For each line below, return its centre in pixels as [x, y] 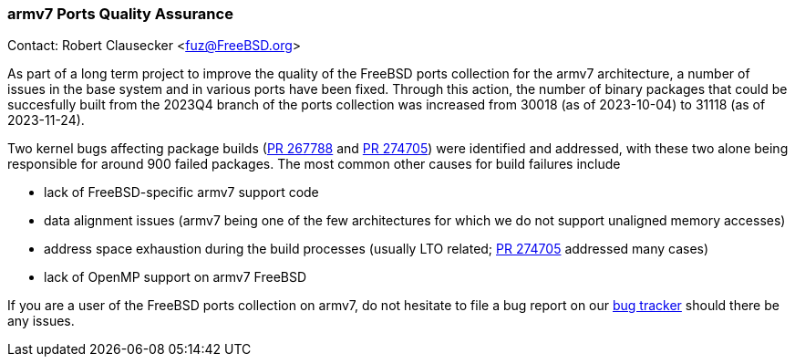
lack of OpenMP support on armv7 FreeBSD [176, 277]
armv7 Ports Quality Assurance [120, 14]
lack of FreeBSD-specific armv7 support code [181, 192]
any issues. [41, 321]
